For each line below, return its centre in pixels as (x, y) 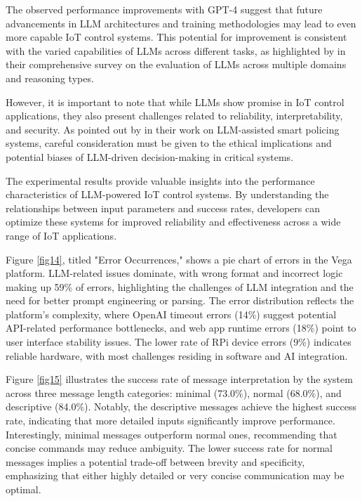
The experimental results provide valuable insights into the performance (160, 180)
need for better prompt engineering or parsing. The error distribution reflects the (180, 300)
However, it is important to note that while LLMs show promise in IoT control (175, 102)
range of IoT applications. (61, 235)
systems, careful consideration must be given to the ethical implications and (169, 143)
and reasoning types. (50, 78)
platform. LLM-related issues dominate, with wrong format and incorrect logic (174, 273)
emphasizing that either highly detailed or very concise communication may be (175, 475)
